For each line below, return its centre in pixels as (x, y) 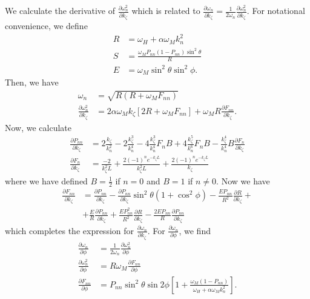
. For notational (276, 11)
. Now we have (243, 180)
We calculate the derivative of (60, 11)
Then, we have (32, 82)
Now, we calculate (38, 127)
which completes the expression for (70, 230)
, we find (195, 230)
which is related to (166, 11)
